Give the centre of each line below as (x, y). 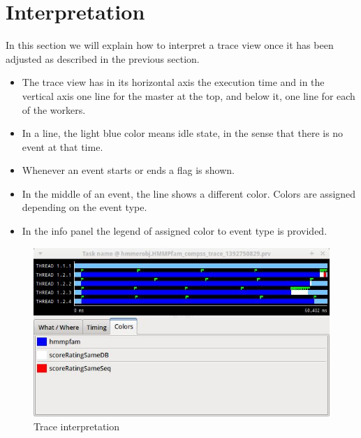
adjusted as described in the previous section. (103, 58)
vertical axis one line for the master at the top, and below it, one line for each (189, 95)
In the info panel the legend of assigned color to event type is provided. (175, 231)
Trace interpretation (77, 426)
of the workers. (54, 109)
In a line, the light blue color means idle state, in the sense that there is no (183, 133)
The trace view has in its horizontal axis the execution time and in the (173, 82)
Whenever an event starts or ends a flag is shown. (128, 170)
